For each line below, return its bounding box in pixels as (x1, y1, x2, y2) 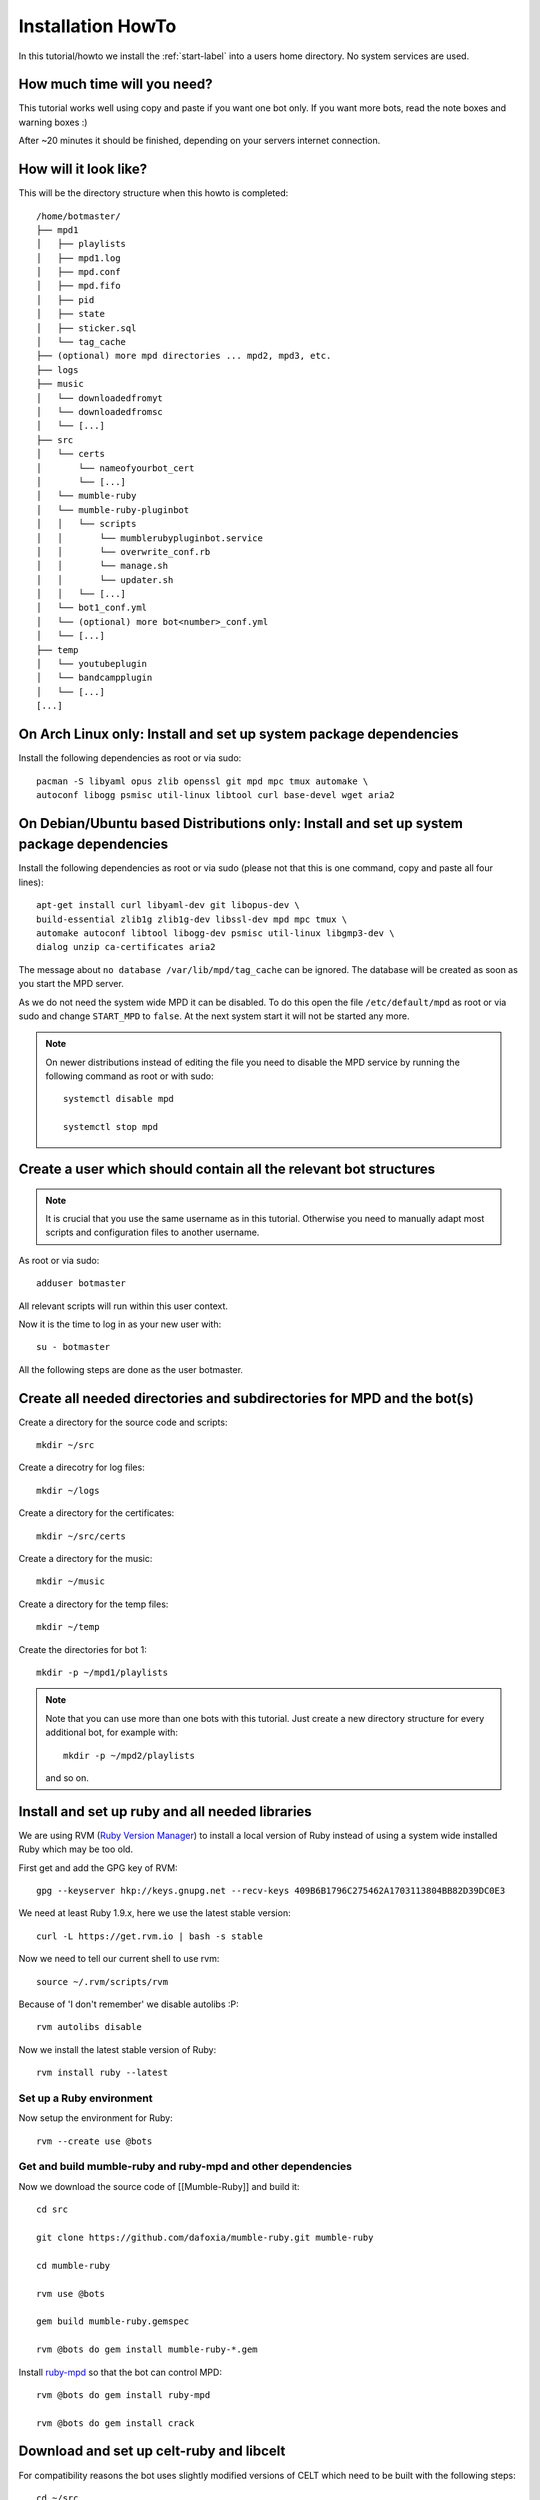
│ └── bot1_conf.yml (36, 602, 148, 614)
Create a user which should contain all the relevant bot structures (18, 1161, 436, 1178)
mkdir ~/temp (36, 1621, 100, 1633)
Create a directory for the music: (18, 1553, 153, 1565)
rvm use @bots (36, 2288, 105, 2299)
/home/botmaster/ (36, 210, 121, 222)
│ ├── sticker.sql (36, 322, 137, 334)
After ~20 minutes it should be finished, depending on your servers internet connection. (18, 135, 381, 147)
